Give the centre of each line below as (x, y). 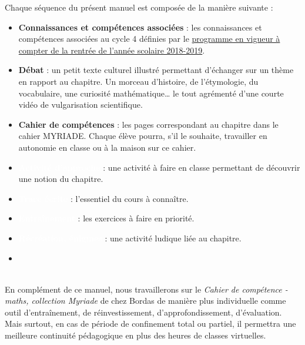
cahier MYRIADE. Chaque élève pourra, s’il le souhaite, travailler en (143, 136)
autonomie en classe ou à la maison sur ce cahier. (107, 147)
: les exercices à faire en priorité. (136, 218)
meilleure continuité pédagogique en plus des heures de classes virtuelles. (135, 335)
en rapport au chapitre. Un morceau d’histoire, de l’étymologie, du (138, 81)
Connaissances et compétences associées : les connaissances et (140, 27)
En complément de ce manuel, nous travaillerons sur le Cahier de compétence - (146, 289)
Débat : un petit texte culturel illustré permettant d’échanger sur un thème (156, 70)
